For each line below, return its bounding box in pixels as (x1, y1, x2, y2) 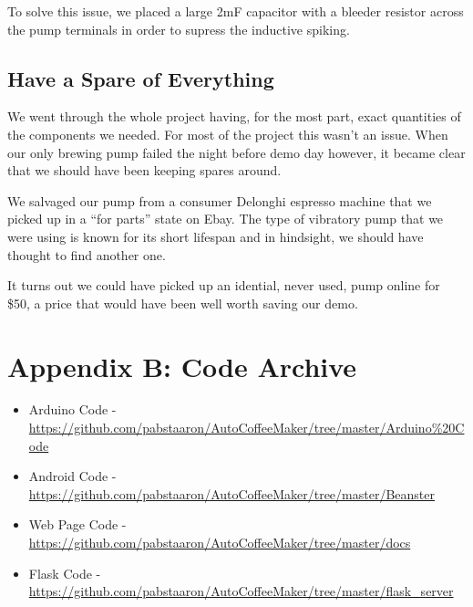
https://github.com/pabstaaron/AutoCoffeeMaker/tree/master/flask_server (28, 581, 454, 601)
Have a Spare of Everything (7, 64, 274, 92)
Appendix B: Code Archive (7, 347, 357, 384)
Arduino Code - (28, 400, 117, 419)
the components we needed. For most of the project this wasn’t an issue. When (7, 124, 448, 143)
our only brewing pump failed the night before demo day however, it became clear (7, 142, 466, 162)
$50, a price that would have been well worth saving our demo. (7, 293, 358, 312)
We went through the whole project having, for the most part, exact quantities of (7, 107, 461, 126)
